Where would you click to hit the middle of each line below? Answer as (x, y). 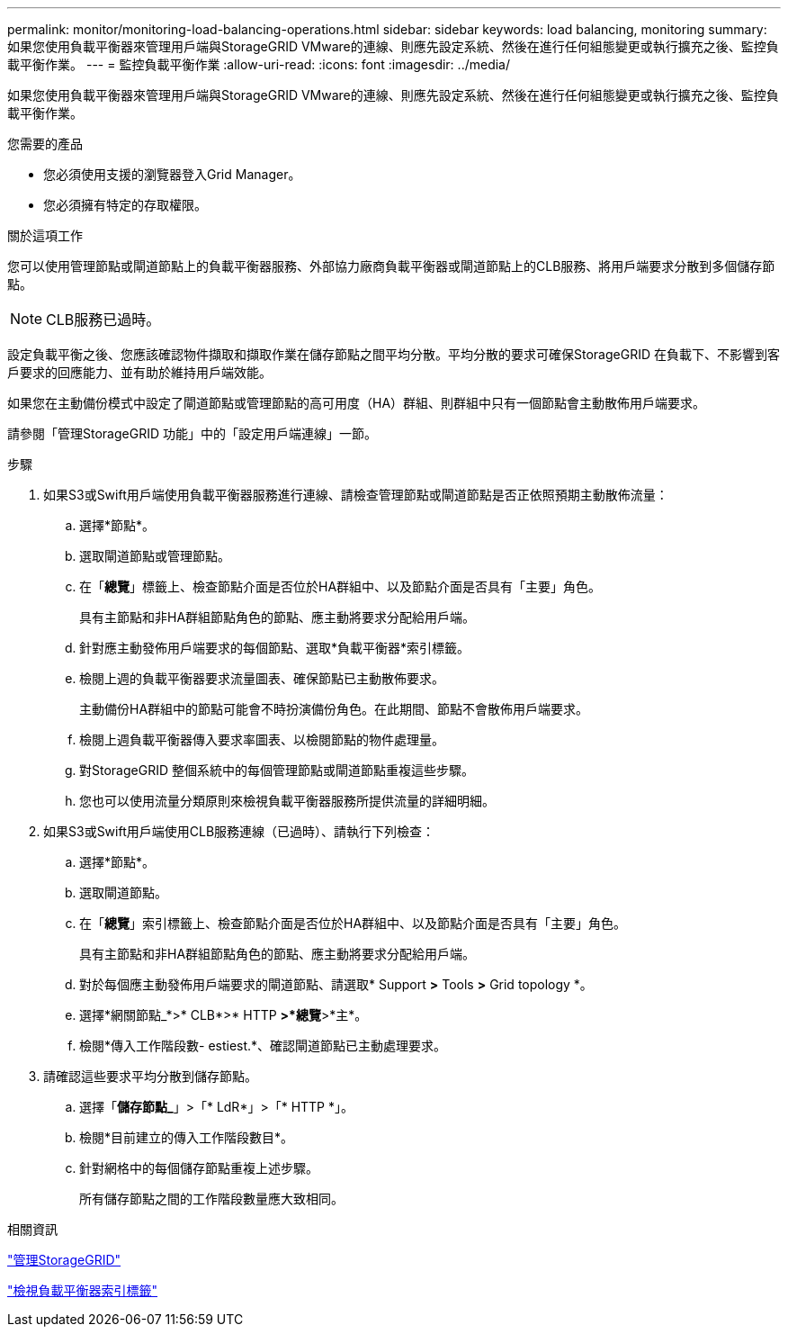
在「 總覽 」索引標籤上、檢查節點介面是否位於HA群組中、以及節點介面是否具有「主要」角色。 (353, 923)
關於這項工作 (45, 235)
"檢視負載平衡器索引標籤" (83, 1290)
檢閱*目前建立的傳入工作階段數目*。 (187, 1137)
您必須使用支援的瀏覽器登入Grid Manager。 (172, 174)
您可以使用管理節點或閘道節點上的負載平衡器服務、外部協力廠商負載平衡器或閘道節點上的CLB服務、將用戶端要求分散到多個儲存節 (391, 266)
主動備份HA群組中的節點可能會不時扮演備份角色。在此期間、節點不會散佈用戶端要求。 (334, 709)
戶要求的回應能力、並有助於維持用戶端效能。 (139, 372)
